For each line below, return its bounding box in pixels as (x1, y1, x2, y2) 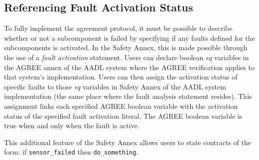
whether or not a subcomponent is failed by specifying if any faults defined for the (4, 32, 255, 43)
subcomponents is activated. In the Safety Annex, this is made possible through (4, 42, 248, 53)
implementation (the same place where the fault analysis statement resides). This (4, 91, 252, 101)
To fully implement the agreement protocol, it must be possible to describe (4, 23, 233, 33)
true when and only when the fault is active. (4, 120, 139, 131)
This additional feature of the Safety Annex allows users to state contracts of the (4, 137, 252, 147)
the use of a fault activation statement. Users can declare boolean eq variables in (4, 52, 249, 62)
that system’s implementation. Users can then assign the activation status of (4, 72, 238, 82)
